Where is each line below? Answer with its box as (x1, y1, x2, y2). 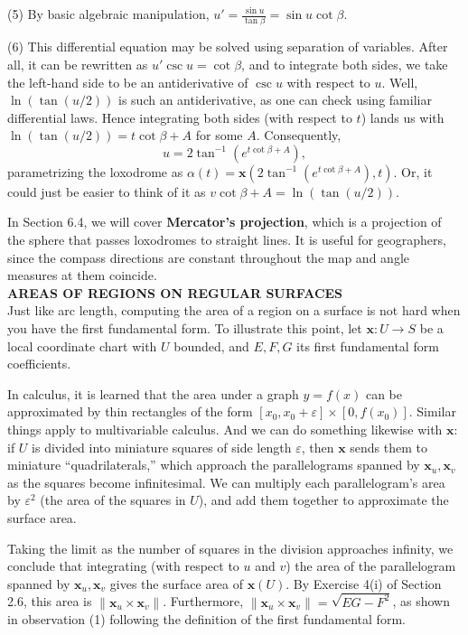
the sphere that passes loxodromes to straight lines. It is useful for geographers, (7, 230, 446, 249)
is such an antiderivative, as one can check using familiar (118, 90, 432, 109)
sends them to (350, 437, 427, 456)
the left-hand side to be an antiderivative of (7, 72, 248, 91)
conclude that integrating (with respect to (7, 556, 239, 575)
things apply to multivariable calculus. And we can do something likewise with (7, 420, 443, 438)
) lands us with (360, 107, 445, 126)
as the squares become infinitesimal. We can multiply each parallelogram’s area (7, 472, 445, 491)
